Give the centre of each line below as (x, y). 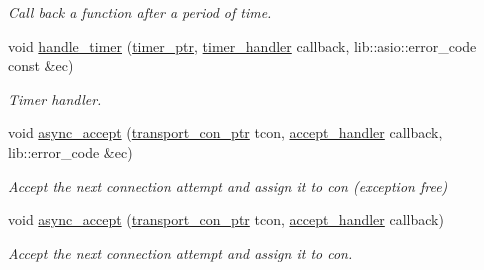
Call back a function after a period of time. (140, 12)
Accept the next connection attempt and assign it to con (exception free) (228, 185)
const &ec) (41, 65)
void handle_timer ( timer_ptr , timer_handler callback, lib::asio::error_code (242, 45)
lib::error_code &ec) (70, 151)
